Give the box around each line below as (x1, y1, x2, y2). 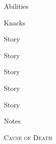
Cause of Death (4, 132, 52, 142)
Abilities (4, 1, 29, 11)
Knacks (4, 17, 26, 27)
